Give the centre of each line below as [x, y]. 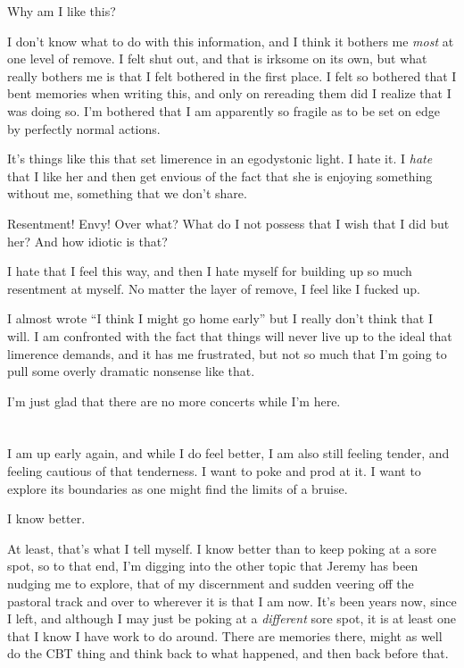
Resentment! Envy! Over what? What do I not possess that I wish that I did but [228, 223]
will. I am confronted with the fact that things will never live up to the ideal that [230, 335]
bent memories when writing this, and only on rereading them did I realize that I [229, 93]
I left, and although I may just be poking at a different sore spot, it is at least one [232, 618]
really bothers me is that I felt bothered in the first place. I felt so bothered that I [232, 75]
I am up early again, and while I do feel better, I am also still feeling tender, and [228, 453]
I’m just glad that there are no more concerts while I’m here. [174, 401]
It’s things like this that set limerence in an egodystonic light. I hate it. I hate [220, 159]
